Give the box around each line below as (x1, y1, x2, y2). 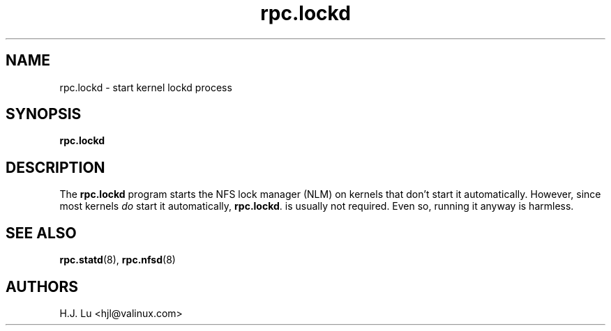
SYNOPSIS (6, 105, 82, 123)
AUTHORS (6, 277, 79, 295)
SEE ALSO (6, 224, 77, 242)
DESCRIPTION (6, 158, 105, 176)
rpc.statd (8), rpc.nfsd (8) (59, 254, 176, 266)
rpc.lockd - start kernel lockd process (59, 81, 232, 93)
